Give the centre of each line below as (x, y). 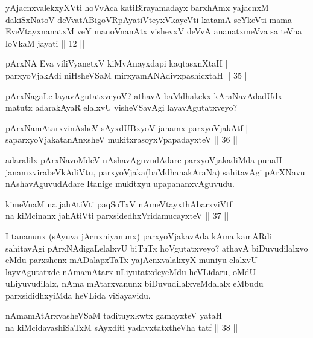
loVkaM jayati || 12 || (45, 43)
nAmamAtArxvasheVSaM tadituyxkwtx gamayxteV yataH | (116, 315)
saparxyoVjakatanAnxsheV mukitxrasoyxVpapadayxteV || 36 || (122, 139)
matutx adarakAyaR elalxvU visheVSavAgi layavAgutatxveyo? (122, 107)
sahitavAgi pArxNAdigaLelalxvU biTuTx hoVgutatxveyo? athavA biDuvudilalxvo (157, 248)
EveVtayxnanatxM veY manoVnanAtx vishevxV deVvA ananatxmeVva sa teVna (154, 31)
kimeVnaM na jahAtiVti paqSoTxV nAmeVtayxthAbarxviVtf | (122, 203)
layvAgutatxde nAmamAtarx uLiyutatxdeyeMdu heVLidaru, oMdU (131, 271)
